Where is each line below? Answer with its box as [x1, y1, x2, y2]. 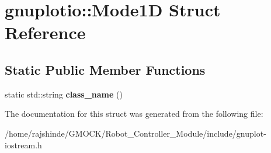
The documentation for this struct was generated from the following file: [5, 107, 263, 120]
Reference [5, 20, 86, 44]
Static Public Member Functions [5, 60, 206, 78]
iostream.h [5, 138, 42, 151]
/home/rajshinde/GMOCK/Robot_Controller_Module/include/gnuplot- [5, 127, 266, 139]
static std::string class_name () [5, 88, 123, 100]
